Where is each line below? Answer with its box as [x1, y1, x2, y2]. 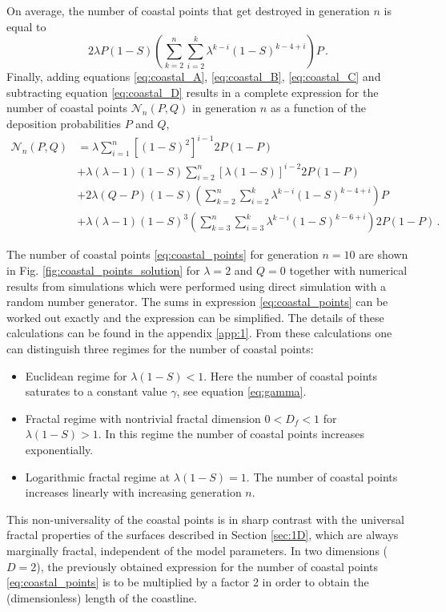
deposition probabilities [6, 115, 121, 131]
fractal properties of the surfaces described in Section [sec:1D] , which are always [6, 526, 399, 543]
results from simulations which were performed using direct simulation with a [6, 277, 386, 294]
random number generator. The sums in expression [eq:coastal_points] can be [6, 293, 388, 310]
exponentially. [25, 441, 94, 458]
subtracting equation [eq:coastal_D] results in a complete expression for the [6, 83, 379, 100]
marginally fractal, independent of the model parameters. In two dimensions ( [6, 542, 388, 558]
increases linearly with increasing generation [25, 484, 242, 501]
